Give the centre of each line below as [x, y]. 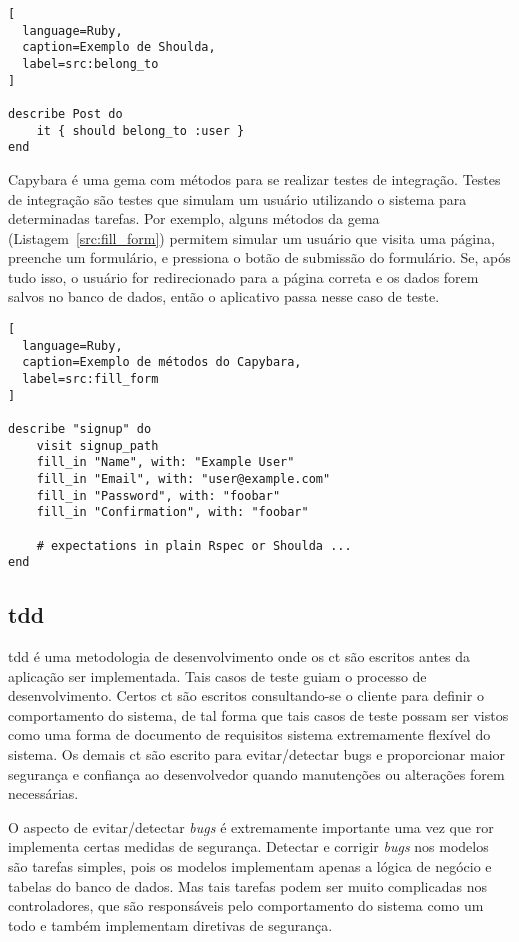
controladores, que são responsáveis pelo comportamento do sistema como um [246, 905]
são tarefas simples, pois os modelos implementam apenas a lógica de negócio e [250, 866]
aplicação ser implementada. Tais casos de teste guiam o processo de [217, 675]
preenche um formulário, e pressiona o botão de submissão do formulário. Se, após [259, 257]
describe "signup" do [80, 429]
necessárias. [43, 793]
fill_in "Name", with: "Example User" [165, 462]
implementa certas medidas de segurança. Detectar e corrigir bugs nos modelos [248, 846]
